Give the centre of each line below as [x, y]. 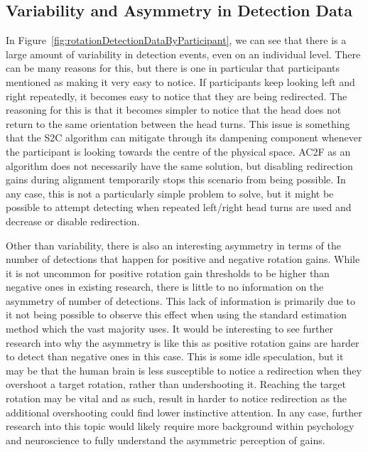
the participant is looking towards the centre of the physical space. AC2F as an [178, 151]
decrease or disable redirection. [73, 221]
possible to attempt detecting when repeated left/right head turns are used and [179, 207]
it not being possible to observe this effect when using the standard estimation [177, 314]
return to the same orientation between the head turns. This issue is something [178, 123]
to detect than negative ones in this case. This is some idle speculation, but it [175, 356]
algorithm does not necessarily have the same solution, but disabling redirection [179, 165]
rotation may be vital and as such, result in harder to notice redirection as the [177, 398]
